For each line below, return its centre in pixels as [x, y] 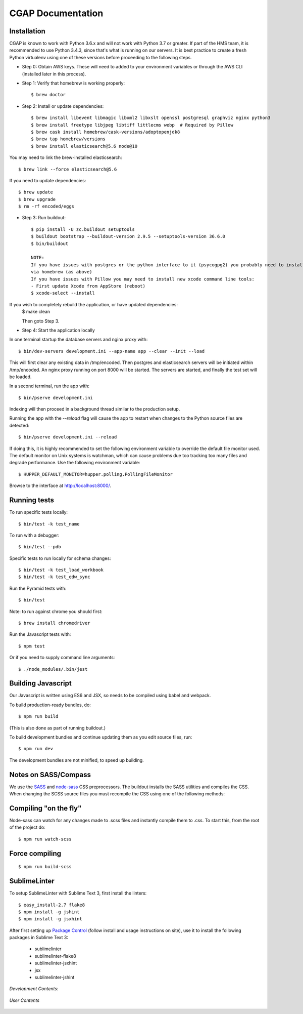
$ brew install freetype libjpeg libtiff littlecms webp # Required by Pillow [132, 125]
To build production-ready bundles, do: [50, 705]
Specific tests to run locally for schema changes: [60, 558]
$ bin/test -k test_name [49, 524]
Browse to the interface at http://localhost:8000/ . [60, 485]
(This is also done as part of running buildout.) [58, 728]
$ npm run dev [36, 749]
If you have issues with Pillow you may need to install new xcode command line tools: [143, 279]
